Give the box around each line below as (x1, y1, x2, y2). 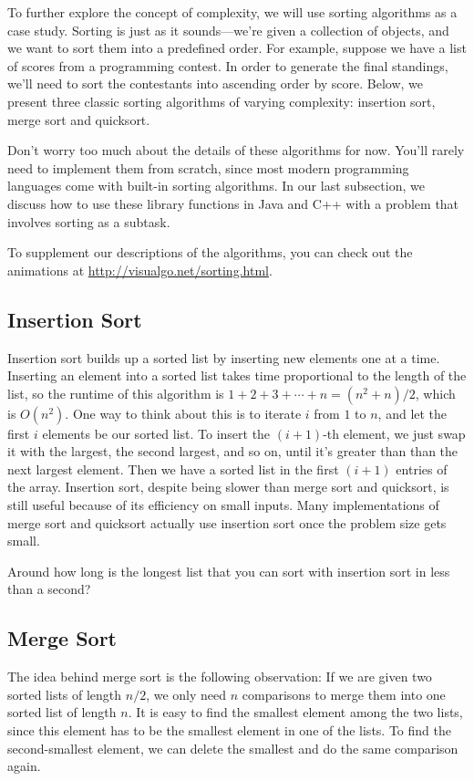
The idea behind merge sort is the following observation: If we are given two (7, 667, 432, 686)
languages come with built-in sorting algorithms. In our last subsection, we (7, 176, 425, 195)
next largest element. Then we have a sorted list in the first (7, 459, 339, 478)
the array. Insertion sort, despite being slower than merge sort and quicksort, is (7, 477, 449, 496)
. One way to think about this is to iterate (65, 403, 302, 422)
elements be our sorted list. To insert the (42, 423, 271, 443)
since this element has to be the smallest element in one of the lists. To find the (7, 721, 451, 740)
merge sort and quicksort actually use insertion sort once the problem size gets (7, 513, 447, 532)
